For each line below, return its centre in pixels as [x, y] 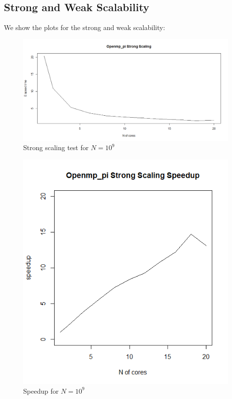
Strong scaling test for [56, 147]
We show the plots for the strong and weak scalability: [85, 27]
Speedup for [41, 391]
